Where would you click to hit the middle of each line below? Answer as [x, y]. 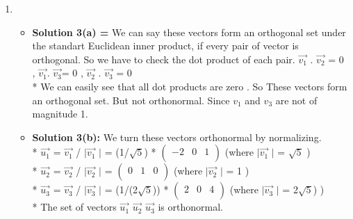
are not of [296, 100]
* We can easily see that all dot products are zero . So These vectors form [190, 86]
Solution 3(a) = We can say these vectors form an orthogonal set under [189, 32]
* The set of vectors [74, 207]
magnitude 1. [60, 114]
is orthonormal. [190, 207]
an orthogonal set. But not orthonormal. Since [131, 100]
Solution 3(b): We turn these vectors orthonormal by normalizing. [177, 137]
